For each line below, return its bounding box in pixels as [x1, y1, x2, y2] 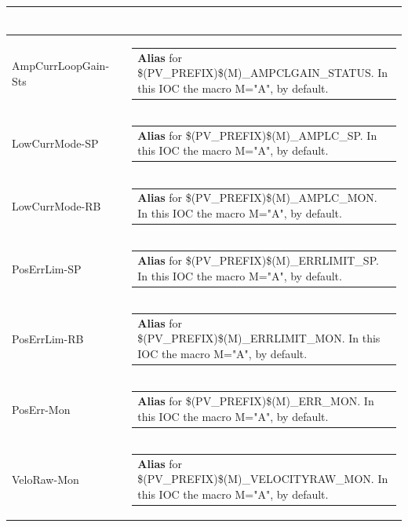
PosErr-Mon [12, 401, 71, 417]
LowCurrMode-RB [12, 198, 101, 214]
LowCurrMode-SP [12, 135, 99, 152]
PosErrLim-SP [12, 260, 82, 276]
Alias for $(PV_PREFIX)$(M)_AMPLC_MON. [137, 189, 377, 206]
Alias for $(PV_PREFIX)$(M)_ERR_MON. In [137, 393, 374, 409]
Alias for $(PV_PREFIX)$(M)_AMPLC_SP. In [137, 126, 377, 143]
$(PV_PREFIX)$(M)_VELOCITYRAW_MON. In [137, 470, 388, 487]
